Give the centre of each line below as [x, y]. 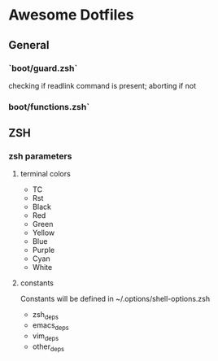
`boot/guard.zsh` [43, 68]
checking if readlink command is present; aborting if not [102, 85]
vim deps [46, 337]
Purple [44, 250]
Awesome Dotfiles [71, 15]
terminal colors [45, 174]
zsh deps [46, 316]
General [29, 45]
